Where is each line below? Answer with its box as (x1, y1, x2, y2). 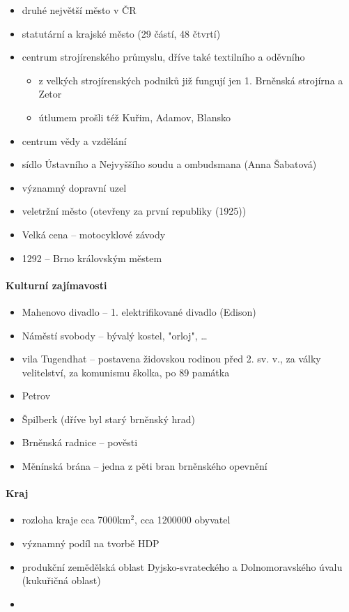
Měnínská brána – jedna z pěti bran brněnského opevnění (22, 459, 267, 473)
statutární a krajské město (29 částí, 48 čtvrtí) (22, 26, 221, 40)
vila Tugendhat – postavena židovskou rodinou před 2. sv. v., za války (22, 351, 321, 366)
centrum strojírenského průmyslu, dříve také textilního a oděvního (22, 49, 305, 64)
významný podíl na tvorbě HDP (22, 536, 160, 551)
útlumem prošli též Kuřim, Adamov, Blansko (38, 109, 231, 124)
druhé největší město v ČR (22, 3, 137, 17)
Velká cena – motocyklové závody (22, 227, 166, 241)
